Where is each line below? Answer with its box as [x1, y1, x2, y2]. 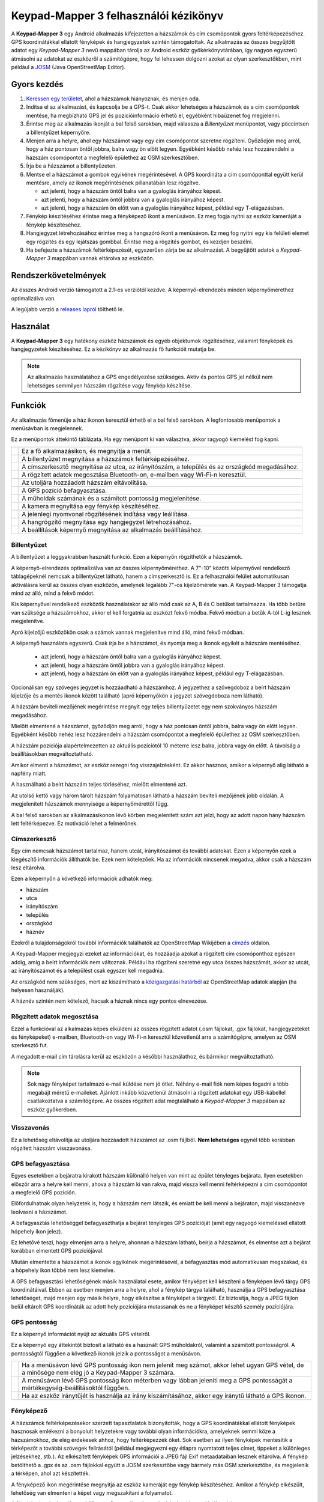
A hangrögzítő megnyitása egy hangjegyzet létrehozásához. [22, 517, 191, 526]
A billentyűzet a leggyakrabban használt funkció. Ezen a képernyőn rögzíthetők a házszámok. [11, 553, 243, 561]
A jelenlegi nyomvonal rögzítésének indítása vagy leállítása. [22, 509, 190, 518]
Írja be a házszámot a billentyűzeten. [26, 162, 117, 169]
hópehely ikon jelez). [11, 1227, 63, 1235]
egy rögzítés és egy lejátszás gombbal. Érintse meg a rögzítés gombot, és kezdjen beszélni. [26, 238, 253, 245]
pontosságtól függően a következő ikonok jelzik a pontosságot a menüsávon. [11, 1349, 202, 1357]
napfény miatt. [11, 770, 47, 777]
